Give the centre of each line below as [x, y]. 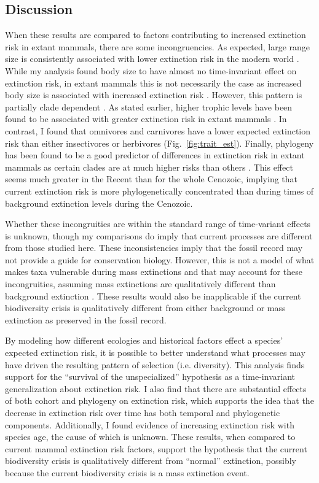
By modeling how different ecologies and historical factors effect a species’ [144, 340]
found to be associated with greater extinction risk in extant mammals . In [146, 119]
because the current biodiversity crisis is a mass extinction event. [127, 472]
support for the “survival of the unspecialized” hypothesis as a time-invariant [150, 377]
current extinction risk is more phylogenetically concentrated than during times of [159, 191]
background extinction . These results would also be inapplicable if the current [153, 296]
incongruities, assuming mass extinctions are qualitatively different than [140, 284]
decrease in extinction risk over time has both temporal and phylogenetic [143, 413]
